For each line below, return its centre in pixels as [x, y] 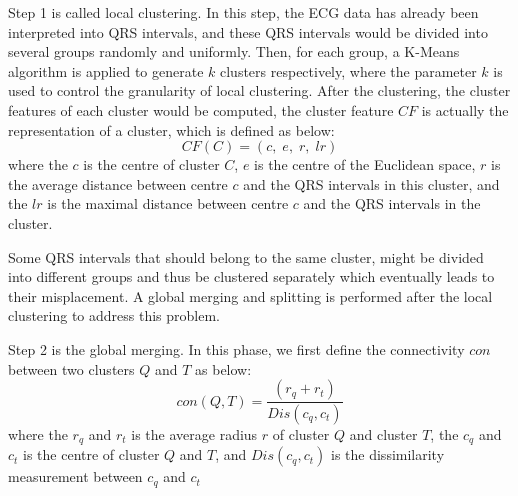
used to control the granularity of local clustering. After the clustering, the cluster [259, 90]
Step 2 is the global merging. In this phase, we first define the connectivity [236, 348]
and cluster [383, 433]
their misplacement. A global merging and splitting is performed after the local [250, 295]
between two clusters [71, 368]
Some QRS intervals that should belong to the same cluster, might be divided [246, 256]
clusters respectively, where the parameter [348, 70]
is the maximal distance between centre [168, 203]
